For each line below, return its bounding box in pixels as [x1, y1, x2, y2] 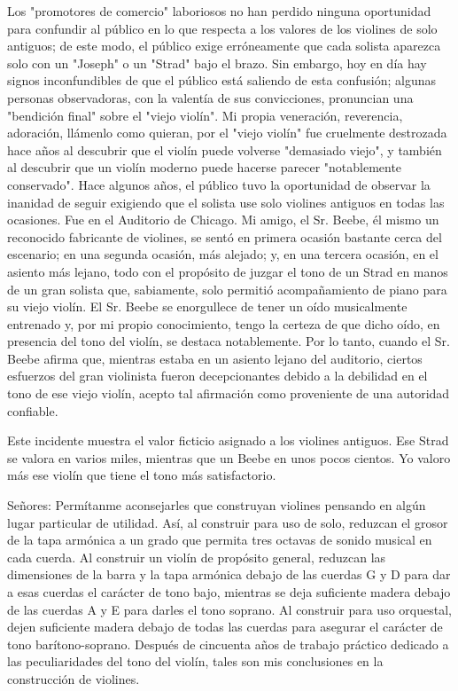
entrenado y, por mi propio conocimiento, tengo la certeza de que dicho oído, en [7, 314, 440, 333]
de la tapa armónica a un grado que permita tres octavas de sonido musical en [7, 530, 432, 549]
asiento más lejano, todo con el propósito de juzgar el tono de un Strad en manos [7, 262, 448, 280]
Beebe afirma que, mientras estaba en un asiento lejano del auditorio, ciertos [7, 349, 423, 367]
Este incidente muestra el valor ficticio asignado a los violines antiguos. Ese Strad [7, 431, 449, 450]
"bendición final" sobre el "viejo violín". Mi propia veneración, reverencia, [7, 106, 403, 124]
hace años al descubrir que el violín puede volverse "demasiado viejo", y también [7, 140, 442, 159]
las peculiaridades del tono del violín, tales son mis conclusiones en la [7, 652, 384, 671]
